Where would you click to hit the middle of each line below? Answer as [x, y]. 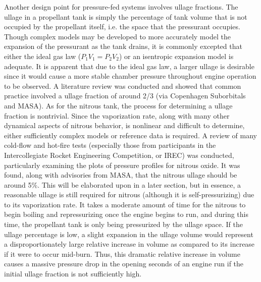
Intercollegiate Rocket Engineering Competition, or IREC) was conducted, [119, 155]
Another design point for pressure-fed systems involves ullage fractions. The [121, 7]
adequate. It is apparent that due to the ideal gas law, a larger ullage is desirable [129, 66]
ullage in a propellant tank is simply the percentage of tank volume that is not [126, 16]
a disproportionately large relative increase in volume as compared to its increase [129, 244]
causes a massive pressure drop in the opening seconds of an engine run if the [124, 264]
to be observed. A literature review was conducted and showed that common [123, 86]
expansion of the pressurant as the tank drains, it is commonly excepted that [123, 46]
